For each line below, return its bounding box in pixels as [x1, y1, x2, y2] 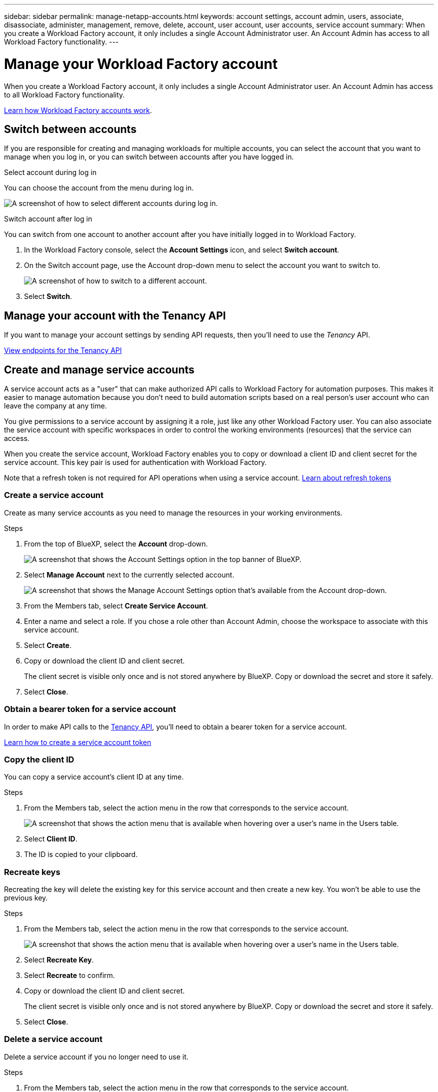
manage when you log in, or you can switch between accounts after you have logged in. [4, 152, 294, 161]
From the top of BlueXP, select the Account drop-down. [24, 539, 208, 548]
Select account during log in [4, 168, 96, 177]
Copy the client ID [4, 754, 74, 764]
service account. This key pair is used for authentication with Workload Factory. [4, 458, 267, 467]
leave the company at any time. [4, 401, 107, 410]
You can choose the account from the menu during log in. [4, 183, 194, 192]
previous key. [4, 893, 48, 902]
